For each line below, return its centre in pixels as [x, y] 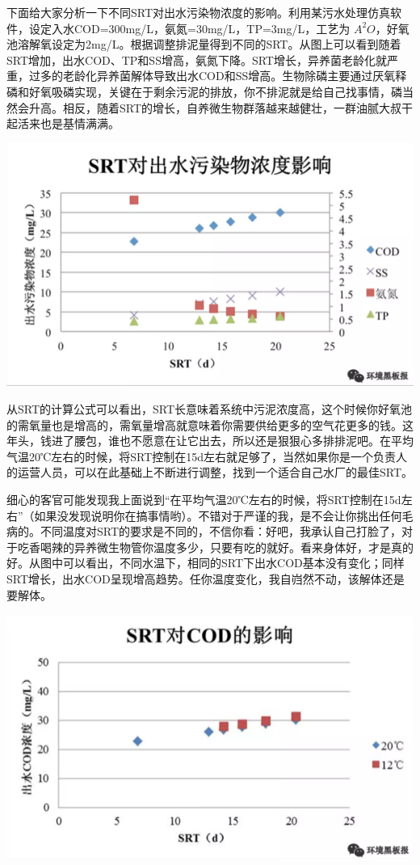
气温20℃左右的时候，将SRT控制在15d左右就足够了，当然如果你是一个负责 [202, 456]
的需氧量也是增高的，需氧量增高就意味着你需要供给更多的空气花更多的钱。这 [210, 424]
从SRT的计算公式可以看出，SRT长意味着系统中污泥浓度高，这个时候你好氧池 [210, 409]
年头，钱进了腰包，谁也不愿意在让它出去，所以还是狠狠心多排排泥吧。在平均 [210, 441]
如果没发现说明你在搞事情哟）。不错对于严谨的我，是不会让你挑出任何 [218, 515]
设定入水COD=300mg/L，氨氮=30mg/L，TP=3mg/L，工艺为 [189, 28]
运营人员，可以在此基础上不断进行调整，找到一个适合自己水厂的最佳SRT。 [215, 472]
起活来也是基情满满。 [63, 123]
